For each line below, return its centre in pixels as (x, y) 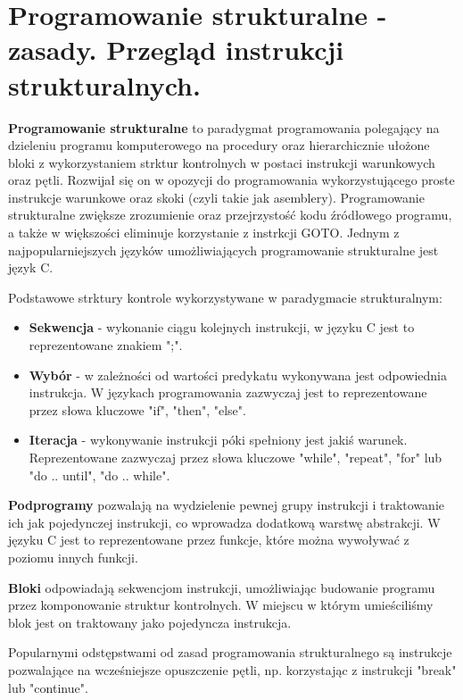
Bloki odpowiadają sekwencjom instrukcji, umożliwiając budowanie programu (222, 587)
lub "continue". (48, 687)
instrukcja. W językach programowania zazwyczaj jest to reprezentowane (228, 392)
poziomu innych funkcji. (73, 557)
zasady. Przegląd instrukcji (176, 50)
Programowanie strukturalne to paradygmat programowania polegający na (224, 127)
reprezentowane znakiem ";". (106, 345)
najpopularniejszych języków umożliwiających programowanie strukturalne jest (223, 250)
